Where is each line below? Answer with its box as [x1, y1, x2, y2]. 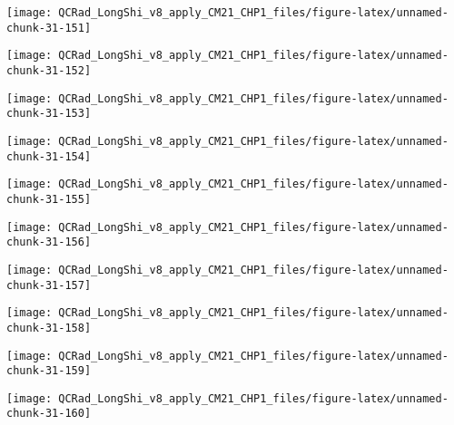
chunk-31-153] [6, 107, 92, 121]
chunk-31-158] [6, 321, 92, 334]
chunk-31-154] [6, 150, 92, 163]
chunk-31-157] [6, 278, 92, 292]
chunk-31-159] [6, 364, 92, 378]
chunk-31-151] [6, 21, 92, 34]
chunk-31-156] [6, 236, 92, 249]
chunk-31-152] [6, 63, 92, 77]
